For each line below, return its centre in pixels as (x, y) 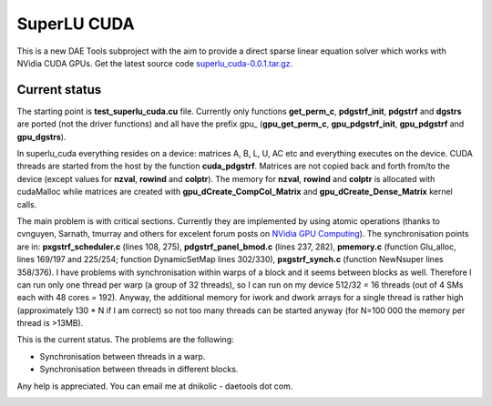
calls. (27, 204)
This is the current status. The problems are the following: (125, 340)
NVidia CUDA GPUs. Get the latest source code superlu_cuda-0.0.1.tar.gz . (155, 63)
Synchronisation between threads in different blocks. (139, 370)
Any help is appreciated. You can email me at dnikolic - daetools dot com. (155, 386)
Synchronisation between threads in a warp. (123, 356)
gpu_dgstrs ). (41, 137)
